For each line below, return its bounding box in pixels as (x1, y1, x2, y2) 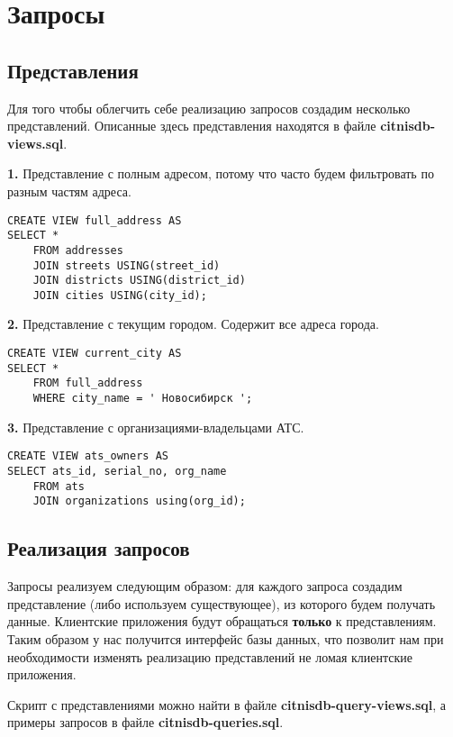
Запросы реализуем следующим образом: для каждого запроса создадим (7, 577, 403, 596)
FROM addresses (32, 243, 123, 257)
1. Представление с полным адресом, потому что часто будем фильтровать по (7, 164, 434, 183)
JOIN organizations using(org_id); (32, 495, 246, 508)
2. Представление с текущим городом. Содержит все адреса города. (7, 314, 379, 333)
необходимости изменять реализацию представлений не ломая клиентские (7, 647, 413, 666)
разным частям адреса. (7, 181, 131, 200)
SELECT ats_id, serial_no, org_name (7, 464, 227, 478)
